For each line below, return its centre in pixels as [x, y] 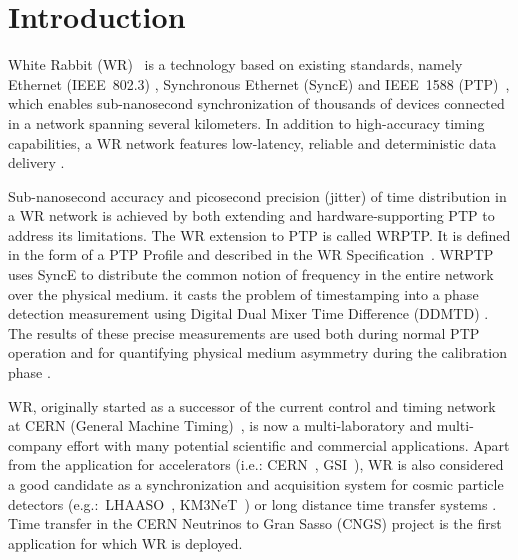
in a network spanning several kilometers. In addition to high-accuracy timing [246, 122]
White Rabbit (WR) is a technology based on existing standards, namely [235, 64]
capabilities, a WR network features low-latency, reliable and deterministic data [252, 142]
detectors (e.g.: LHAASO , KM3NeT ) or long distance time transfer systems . [252, 503]
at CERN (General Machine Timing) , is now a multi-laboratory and [220, 425]
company [35, 444]
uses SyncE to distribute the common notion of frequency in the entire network [251, 274]
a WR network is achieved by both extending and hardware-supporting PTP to [251, 215]
